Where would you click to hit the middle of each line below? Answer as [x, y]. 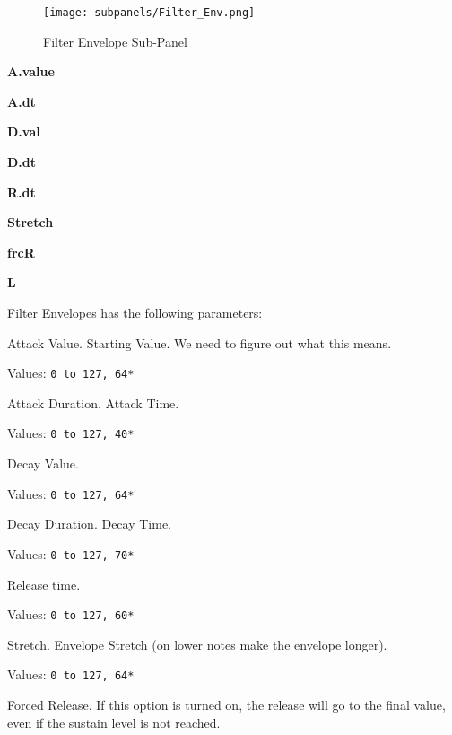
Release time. [44, 584]
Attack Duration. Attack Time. [93, 402]
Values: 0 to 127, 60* [71, 614]
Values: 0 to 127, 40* [71, 433]
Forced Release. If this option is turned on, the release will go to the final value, [226, 705]
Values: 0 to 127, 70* [71, 553]
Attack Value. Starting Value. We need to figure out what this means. [200, 342]
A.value [31, 71]
